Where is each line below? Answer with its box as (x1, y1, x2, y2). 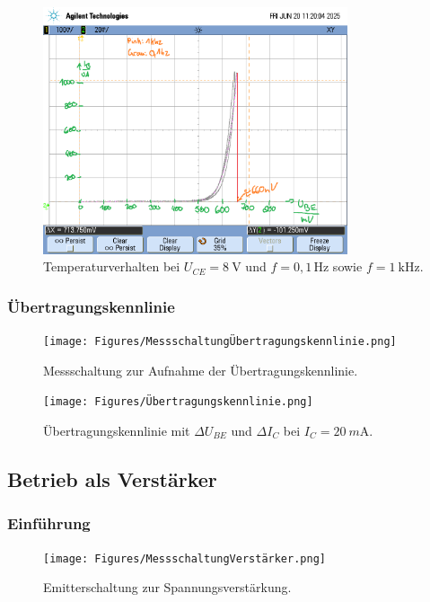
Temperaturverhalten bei (43, 257, 180, 276)
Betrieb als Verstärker (7, 465, 217, 492)
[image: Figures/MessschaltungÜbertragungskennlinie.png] (43, 335, 397, 348)
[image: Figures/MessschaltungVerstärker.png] (43, 552, 326, 565)
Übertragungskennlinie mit (43, 421, 190, 439)
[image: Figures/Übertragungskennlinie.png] (43, 395, 313, 409)
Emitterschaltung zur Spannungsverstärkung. (43, 578, 292, 597)
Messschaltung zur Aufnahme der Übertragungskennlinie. (43, 360, 358, 379)
